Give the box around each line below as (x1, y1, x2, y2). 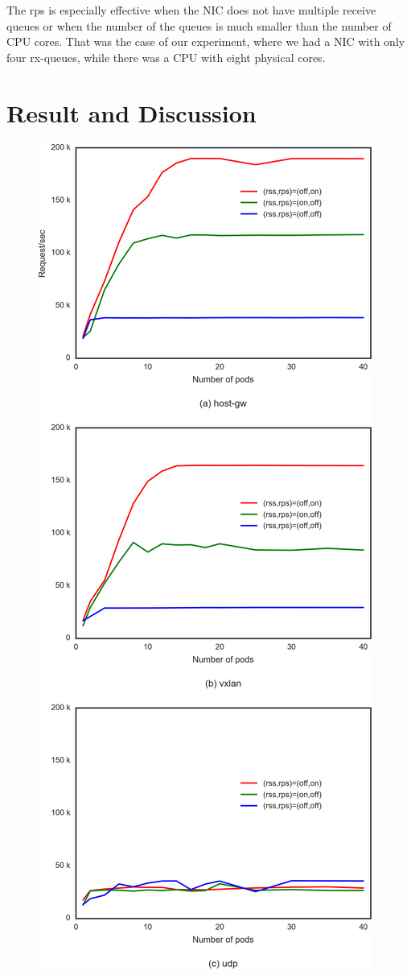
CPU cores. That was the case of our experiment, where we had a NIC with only (6, 33, 405, 50)
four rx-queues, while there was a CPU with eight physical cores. (6, 48, 326, 65)
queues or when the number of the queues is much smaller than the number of (6, 17, 392, 34)
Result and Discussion (6, 96, 257, 129)
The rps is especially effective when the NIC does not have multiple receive (6, 2, 376, 18)
